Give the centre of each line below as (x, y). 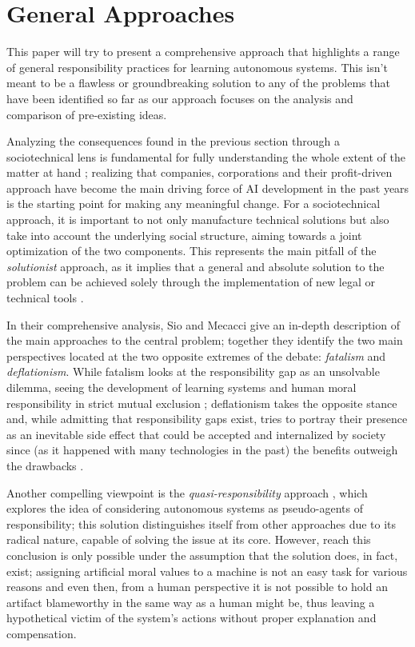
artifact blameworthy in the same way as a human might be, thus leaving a (191, 602)
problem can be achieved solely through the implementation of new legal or (191, 282)
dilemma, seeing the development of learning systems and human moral (182, 387)
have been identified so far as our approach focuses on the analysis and (180, 98)
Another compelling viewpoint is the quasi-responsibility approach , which (187, 492)
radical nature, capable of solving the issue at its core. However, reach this (189, 539)
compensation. (42, 633)
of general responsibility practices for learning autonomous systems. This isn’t (197, 67)
